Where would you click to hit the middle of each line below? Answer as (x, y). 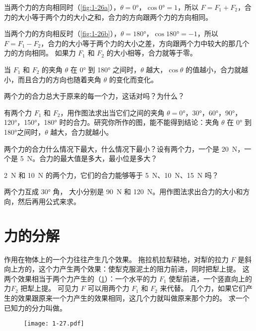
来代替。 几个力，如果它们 (203, 288)
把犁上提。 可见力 (50, 288)
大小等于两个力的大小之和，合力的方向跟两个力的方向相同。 (115, 17)
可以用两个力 (108, 288)
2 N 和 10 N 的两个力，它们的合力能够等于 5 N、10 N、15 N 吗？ (111, 175)
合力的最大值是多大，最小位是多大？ (98, 158)
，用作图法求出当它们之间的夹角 (112, 112)
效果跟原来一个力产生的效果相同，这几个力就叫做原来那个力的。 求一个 (133, 298)
